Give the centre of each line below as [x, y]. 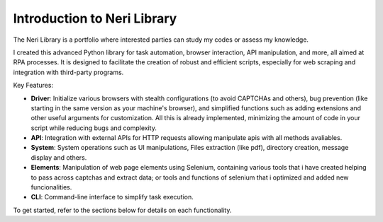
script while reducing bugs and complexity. [94, 128]
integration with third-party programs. [68, 72]
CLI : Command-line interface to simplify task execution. [112, 197]
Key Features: [33, 86]
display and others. [59, 157]
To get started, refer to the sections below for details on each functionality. [122, 210]
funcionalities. [51, 187]
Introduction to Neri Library [95, 18]
